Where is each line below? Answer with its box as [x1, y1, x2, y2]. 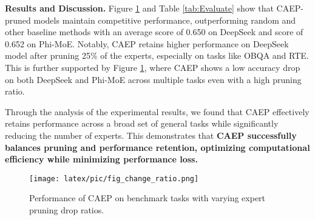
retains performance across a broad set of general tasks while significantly [5, 117, 279, 130]
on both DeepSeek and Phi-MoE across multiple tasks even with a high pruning [5, 73, 302, 85]
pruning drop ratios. [29, 203, 104, 216]
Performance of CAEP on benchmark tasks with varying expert [29, 192, 266, 204]
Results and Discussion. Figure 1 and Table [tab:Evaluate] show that [5, 2, 274, 14]
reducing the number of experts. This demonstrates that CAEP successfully [5, 128, 297, 141]
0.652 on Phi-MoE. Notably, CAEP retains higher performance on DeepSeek [5, 37, 289, 50]
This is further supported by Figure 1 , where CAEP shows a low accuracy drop [5, 61, 300, 73]
